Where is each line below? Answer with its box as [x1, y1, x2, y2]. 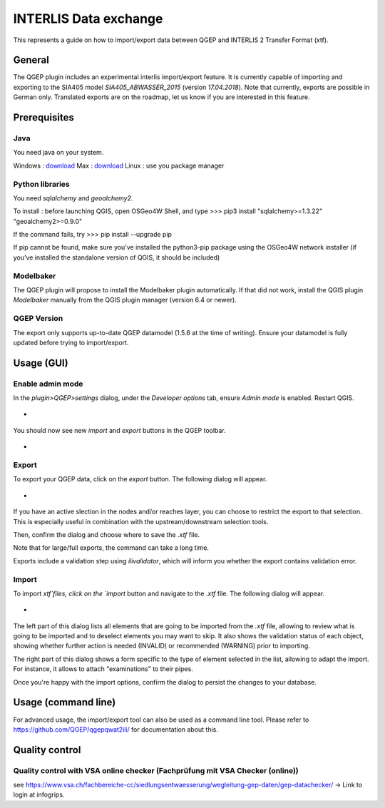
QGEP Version [13, 314, 63, 324]
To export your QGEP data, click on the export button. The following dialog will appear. [13, 475, 267, 484]
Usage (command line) [13, 696, 116, 709]
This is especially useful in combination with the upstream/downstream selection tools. [13, 517, 269, 526]
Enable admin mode [13, 379, 83, 389]
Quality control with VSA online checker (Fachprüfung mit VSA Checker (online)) [13, 765, 299, 775]
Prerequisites [13, 111, 74, 124]
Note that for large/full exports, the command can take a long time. [13, 543, 210, 552]
